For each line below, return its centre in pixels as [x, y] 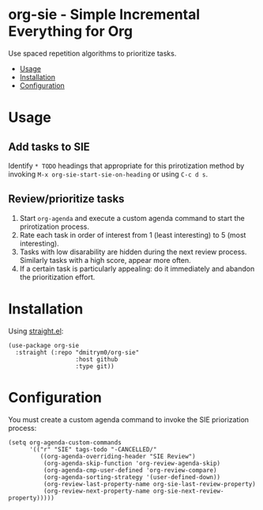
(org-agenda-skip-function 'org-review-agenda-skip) [132, 463]
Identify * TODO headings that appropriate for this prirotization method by [126, 166]
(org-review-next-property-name [96, 491]
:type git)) [95, 366]
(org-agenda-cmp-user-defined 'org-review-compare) [130, 470]
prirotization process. [54, 226]
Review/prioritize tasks [66, 199]
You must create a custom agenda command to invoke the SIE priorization [129, 419]
